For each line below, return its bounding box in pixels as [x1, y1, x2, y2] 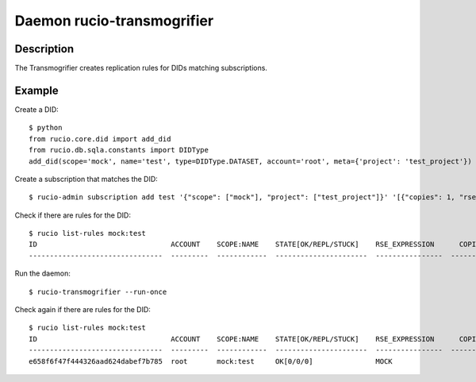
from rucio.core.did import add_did [29, 134, 171, 143]
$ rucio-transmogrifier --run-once [29, 287, 167, 296]
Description [14, 42, 75, 56]
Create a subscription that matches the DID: [14, 174, 158, 183]
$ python [29, 123, 63, 133]
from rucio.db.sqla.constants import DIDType [29, 145, 209, 155]
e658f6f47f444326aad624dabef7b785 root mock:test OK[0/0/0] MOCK [29, 357, 393, 365]
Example [14, 83, 59, 97]
